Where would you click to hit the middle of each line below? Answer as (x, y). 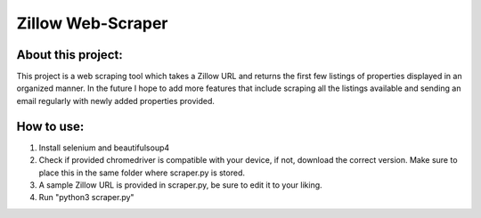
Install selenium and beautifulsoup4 (104, 148)
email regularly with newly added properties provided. (116, 101)
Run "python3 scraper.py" (86, 198)
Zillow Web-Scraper (92, 23)
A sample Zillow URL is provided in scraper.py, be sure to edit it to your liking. (180, 185)
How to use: (50, 126)
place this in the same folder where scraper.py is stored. (142, 173)
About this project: (70, 55)
